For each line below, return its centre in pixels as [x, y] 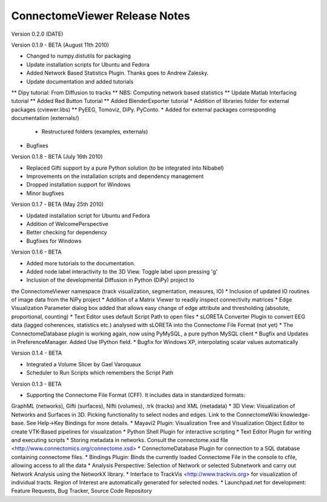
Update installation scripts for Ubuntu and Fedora [88, 64]
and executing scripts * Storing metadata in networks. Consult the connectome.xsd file [120, 440]
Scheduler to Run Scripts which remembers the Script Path [100, 373]
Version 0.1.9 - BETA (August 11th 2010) [60, 45]
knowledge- [295, 414]
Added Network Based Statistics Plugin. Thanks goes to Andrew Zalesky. [117, 73]
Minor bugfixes [45, 193]
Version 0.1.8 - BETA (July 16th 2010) [57, 157]
